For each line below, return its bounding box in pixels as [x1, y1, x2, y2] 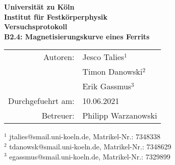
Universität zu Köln [4, 2, 75, 12]
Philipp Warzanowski [82, 109, 157, 122]
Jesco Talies [82, 51, 125, 63]
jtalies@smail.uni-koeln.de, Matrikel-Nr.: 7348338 [9, 131, 161, 142]
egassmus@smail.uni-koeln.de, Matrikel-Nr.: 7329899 [9, 151, 170, 161]
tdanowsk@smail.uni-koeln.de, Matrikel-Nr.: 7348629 [9, 141, 171, 151]
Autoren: [43, 51, 75, 63]
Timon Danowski [82, 66, 143, 78]
